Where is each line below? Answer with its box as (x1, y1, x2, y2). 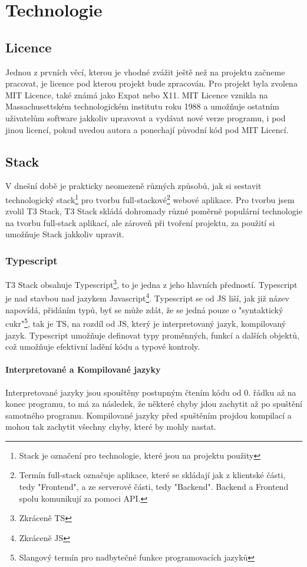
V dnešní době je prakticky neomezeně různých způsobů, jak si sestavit (5, 180, 262, 192)
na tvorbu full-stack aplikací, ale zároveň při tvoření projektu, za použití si (5, 216, 275, 228)
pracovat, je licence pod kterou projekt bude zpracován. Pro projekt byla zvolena (5, 77, 298, 89)
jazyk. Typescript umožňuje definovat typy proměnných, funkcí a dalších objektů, (5, 329, 299, 341)
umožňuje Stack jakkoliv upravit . (5, 228, 124, 240)
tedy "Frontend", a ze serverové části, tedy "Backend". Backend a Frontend (19, 480, 289, 493)
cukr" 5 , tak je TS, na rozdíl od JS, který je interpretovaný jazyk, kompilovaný (5, 316, 286, 329)
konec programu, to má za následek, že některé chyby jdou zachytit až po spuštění (5, 397, 302, 410)
